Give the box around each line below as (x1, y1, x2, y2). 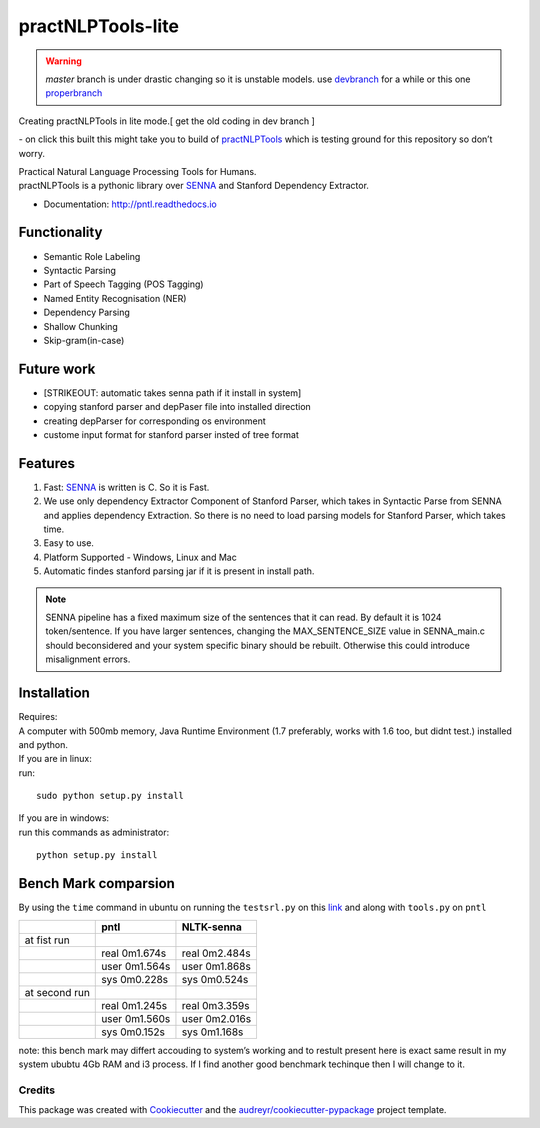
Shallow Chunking (43, 320, 119, 332)
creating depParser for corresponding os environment (43, 415, 267, 427)
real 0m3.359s (181, 998, 250, 1012)
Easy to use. (43, 537, 95, 549)
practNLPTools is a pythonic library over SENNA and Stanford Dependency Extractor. (18, 180, 370, 192)
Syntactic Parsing (43, 264, 117, 276)
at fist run (24, 933, 70, 947)
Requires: (18, 711, 58, 723)
